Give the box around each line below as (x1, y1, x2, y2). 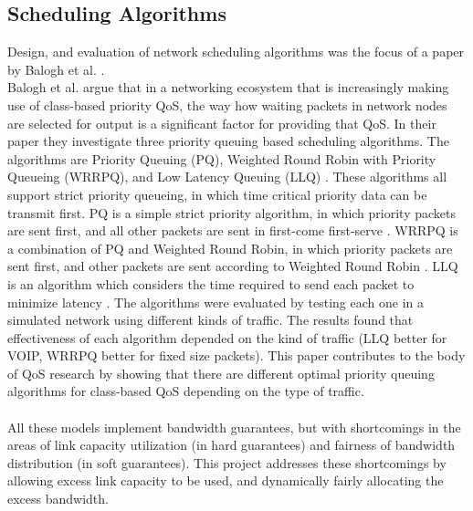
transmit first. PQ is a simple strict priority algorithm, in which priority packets (7, 203, 456, 222)
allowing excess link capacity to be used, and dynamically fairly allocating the (7, 471, 444, 490)
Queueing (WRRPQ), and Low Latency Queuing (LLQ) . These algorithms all (7, 167, 447, 186)
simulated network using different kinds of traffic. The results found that (7, 310, 414, 329)
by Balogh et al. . (7, 59, 105, 78)
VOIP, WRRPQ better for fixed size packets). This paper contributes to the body (7, 346, 466, 365)
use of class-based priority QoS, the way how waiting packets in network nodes (7, 95, 447, 114)
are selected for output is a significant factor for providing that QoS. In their (7, 113, 436, 132)
